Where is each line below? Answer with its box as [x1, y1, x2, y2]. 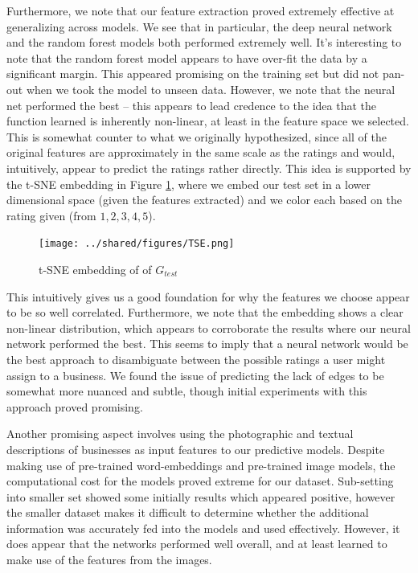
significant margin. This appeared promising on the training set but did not [6, 65, 379, 82]
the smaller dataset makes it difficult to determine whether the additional [6, 504, 369, 521]
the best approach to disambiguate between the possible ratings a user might [6, 350, 386, 367]
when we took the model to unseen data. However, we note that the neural [26, 80, 395, 97]
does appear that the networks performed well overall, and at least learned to [6, 535, 387, 552]
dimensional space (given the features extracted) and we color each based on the [6, 191, 402, 208]
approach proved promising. [6, 398, 143, 415]
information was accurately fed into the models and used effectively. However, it [6, 519, 400, 536]
